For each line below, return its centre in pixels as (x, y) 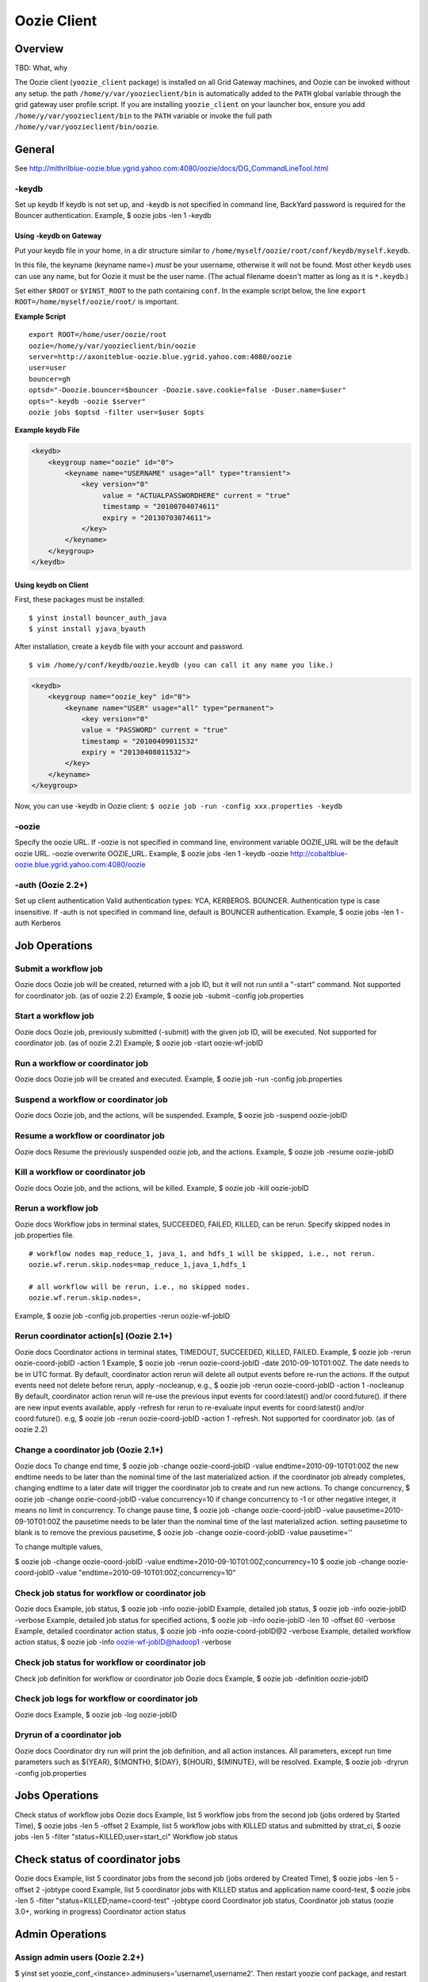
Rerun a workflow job (57, 1208)
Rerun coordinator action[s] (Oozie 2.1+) (94, 1336)
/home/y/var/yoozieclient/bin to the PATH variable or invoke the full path (143, 116)
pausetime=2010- (374, 1510)
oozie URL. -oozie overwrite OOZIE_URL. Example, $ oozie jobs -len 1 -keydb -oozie (152, 853)
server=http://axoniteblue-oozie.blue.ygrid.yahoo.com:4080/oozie (160, 356)
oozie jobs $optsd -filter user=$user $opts (117, 412)
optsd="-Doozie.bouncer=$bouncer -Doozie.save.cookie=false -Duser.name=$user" (187, 390)
